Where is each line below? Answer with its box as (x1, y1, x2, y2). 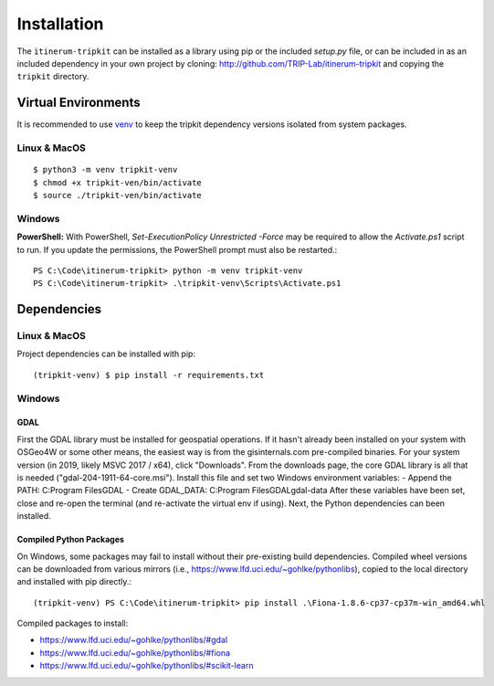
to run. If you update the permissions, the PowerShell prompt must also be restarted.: (16, 244, 338, 255)
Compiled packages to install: (16, 617, 129, 629)
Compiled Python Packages (16, 534, 125, 545)
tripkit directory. (16, 71, 89, 82)
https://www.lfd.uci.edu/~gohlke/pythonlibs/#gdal (39, 635, 228, 646)
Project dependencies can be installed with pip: (16, 348, 196, 360)
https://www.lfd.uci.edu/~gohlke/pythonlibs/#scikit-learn (39, 660, 254, 671)
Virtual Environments (16, 95, 141, 111)
